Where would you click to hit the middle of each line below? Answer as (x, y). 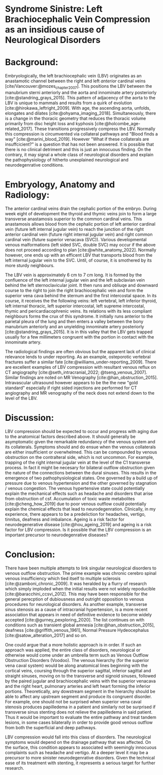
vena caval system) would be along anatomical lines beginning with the (76, 665)
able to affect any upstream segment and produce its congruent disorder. (79, 696)
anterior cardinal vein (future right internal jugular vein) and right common (79, 234)
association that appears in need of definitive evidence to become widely (79, 614)
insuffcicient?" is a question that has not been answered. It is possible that (80, 144)
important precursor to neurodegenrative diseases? (57, 535)
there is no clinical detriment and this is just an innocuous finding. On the (78, 149)
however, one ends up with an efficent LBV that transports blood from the (79, 255)
